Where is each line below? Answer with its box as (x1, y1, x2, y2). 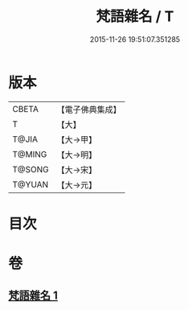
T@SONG (12, 163, 50, 175)
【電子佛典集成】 (56, 104, 122, 115)
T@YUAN (12, 179, 49, 190)
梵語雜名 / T (96, 7, 174, 26)
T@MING (12, 148, 47, 159)
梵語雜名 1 (8, 289, 59, 303)
